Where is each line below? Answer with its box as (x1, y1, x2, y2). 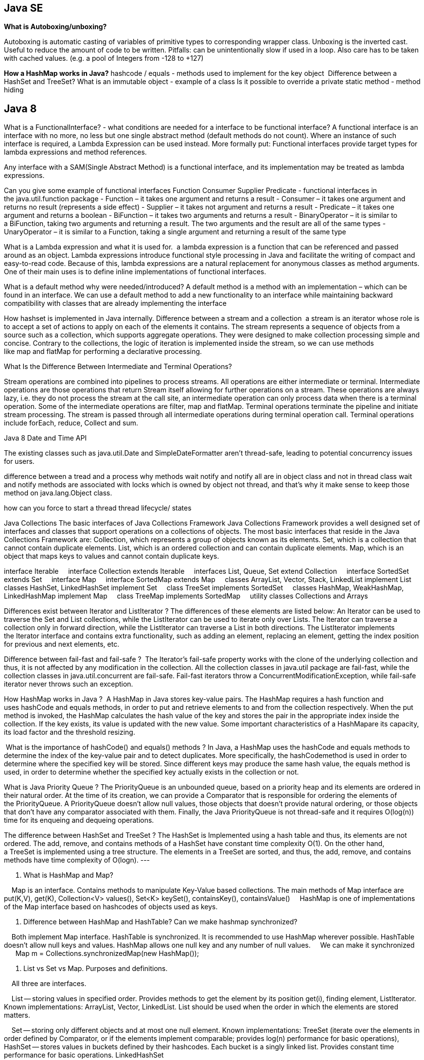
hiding (4, 86, 24, 94)
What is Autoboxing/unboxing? (4, 22, 107, 31)
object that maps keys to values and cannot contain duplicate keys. (4, 552, 219, 561)
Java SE (4, 2, 43, 14)
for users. (4, 457, 35, 466)
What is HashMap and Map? (23, 871, 114, 880)
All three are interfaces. (11, 979, 87, 988)
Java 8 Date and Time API (4, 434, 87, 442)
